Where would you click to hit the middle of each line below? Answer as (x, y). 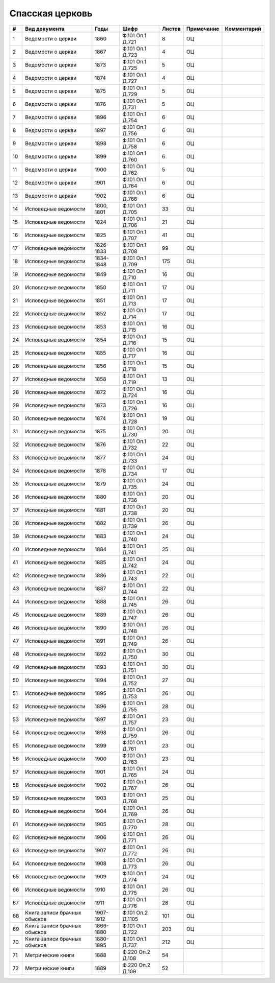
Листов (171, 29)
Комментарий (243, 29)
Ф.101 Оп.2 (135, 912)
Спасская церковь (51, 13)
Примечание (203, 29)
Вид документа (45, 29)
